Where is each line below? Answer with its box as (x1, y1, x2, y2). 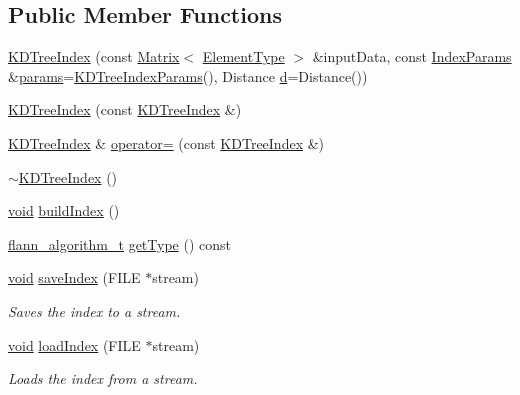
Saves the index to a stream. (8, 300, 181, 321)
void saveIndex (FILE (8, 267, 141, 288)
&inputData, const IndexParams (312, 46, 512, 67)
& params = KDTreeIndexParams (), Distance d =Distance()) (8, 65, 368, 86)
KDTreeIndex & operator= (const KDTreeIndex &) (8, 132, 325, 153)
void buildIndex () (8, 200, 120, 221)
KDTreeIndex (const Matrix (8, 46, 180, 67)
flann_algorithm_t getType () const (8, 233, 231, 254)
